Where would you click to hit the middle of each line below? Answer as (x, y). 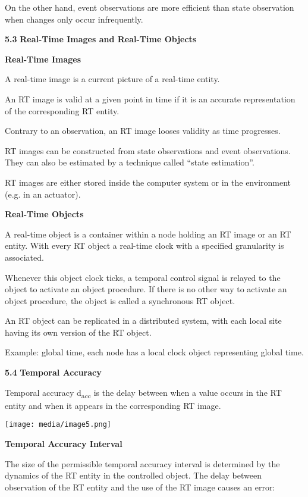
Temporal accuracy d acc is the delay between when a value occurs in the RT (143, 393)
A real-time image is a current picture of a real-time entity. (112, 79)
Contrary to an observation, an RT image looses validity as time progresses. (143, 131)
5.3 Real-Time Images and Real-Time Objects (101, 39)
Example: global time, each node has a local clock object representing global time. (154, 352)
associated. (24, 257)
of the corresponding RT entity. (62, 110)
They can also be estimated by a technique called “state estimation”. (130, 162)
